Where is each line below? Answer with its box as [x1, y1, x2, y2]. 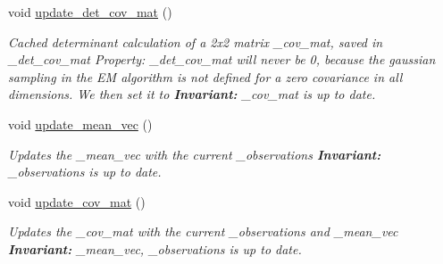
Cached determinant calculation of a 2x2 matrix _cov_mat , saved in [8, 32, 383, 51]
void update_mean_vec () [8, 114, 153, 133]
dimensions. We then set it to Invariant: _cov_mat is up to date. [8, 85, 376, 103]
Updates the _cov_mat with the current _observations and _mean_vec [8, 222, 398, 241]
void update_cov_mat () [8, 192, 146, 210]
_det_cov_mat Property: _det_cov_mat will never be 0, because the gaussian [8, 50, 436, 69]
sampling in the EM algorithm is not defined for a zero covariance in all [8, 67, 403, 86]
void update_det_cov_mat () [8, 3, 172, 21]
